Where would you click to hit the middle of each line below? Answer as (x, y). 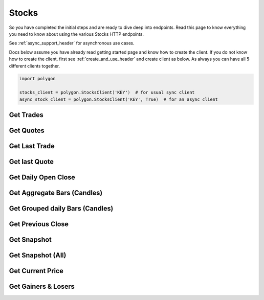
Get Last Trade (32, 146)
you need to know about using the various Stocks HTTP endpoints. (77, 34)
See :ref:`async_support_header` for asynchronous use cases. (72, 43)
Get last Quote (31, 162)
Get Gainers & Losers (42, 287)
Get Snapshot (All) (38, 255)
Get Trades (26, 115)
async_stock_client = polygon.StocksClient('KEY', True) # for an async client (119, 99)
